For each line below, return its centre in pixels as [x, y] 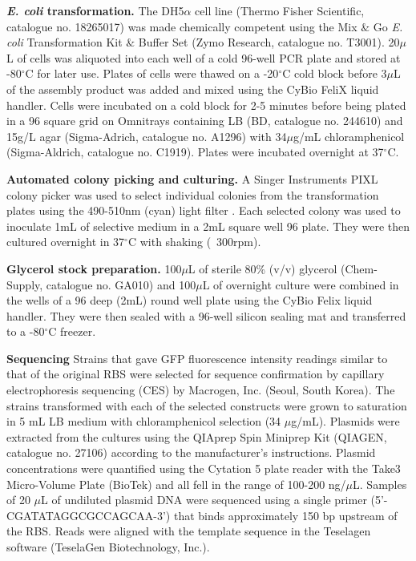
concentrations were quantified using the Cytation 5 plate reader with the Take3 [204, 468]
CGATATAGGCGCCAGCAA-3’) [89, 515]
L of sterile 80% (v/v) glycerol [263, 268]
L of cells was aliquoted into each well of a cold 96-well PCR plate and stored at [204, 57]
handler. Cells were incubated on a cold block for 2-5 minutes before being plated [206, 105]
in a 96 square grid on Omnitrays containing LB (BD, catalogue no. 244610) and [205, 121]
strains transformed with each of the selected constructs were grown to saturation [207, 405]
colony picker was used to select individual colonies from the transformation [193, 194]
